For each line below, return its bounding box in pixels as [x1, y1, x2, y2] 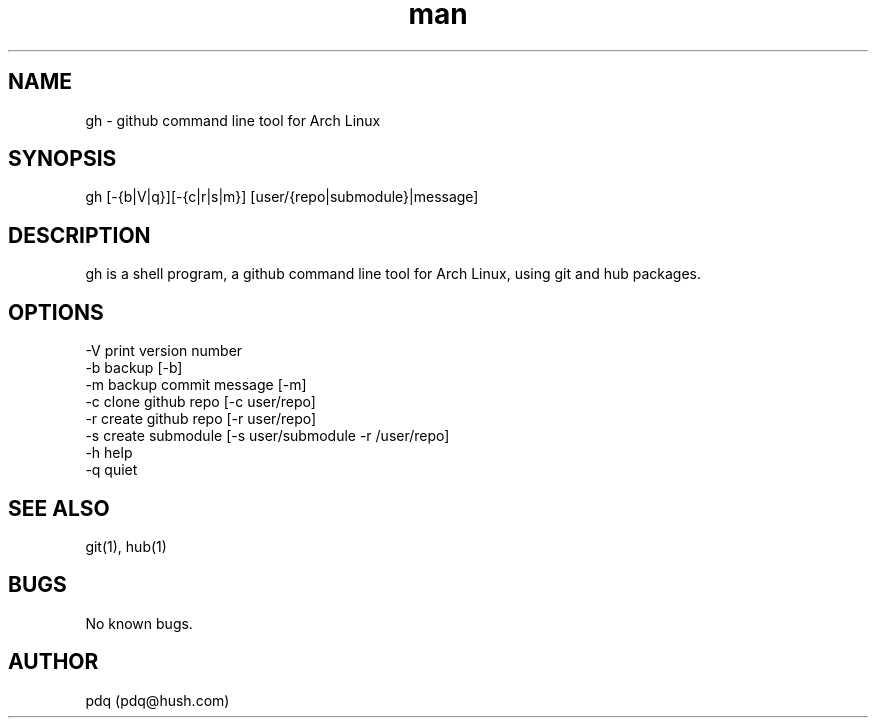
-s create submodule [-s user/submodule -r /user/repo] [85, 427, 450, 445]
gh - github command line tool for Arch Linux [85, 111, 381, 129]
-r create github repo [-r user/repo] [85, 410, 317, 428]
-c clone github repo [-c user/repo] [85, 393, 316, 411]
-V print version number [85, 342, 243, 360]
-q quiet [85, 461, 138, 479]
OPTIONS [8, 299, 104, 325]
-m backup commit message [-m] [85, 376, 307, 394]
